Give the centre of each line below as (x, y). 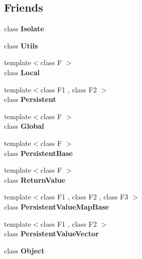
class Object (25, 250)
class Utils (21, 45)
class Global (24, 126)
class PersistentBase (38, 153)
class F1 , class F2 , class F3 (84, 197)
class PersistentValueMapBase (57, 206)
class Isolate (24, 29)
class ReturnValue (35, 179)
